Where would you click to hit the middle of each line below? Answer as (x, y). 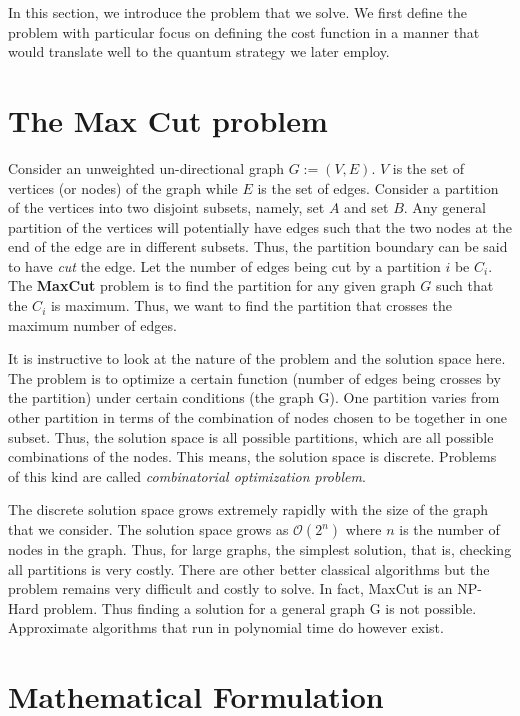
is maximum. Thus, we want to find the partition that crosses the (251, 305)
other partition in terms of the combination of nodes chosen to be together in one (257, 417)
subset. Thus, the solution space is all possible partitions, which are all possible (251, 436)
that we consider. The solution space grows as (148, 529)
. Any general (444, 207)
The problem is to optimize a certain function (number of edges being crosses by (254, 377)
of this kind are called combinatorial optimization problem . (187, 475)
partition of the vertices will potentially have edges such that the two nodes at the (260, 226)
